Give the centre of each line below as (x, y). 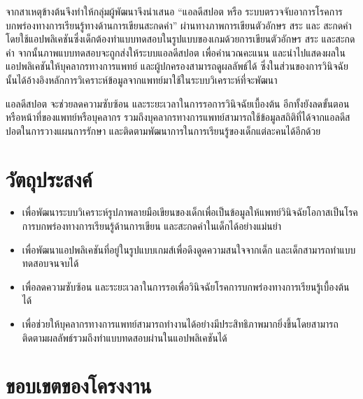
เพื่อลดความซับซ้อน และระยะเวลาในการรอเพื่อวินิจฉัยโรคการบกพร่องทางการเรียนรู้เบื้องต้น (186, 286)
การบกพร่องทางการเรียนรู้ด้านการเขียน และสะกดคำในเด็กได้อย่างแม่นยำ (151, 226)
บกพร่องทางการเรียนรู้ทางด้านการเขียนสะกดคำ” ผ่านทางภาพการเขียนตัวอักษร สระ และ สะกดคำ (179, 25)
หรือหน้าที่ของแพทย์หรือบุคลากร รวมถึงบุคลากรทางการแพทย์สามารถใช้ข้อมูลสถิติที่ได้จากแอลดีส (178, 117)
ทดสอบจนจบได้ (50, 263)
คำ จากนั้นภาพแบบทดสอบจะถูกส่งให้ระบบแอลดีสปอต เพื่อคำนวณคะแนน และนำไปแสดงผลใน (176, 52)
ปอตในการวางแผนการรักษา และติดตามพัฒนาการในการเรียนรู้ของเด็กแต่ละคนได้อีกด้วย (163, 130)
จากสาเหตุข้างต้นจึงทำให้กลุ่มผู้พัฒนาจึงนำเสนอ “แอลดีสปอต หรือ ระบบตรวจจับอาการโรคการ (174, 11)
